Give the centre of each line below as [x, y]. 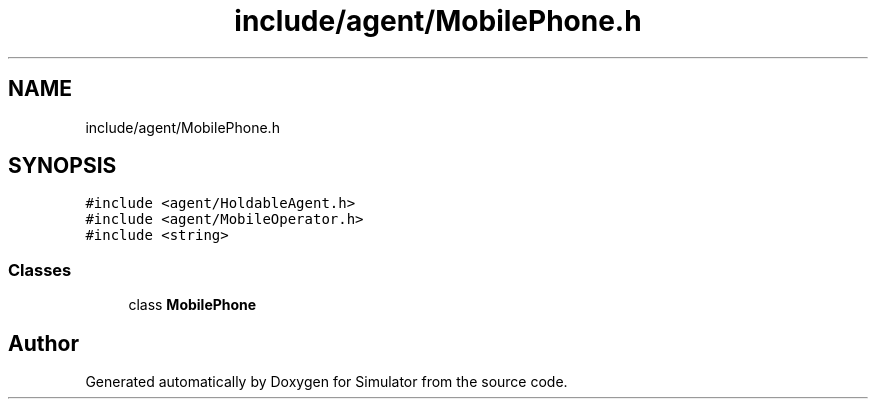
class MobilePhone [192, 305]
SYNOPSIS [62, 166]
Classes [40, 269]
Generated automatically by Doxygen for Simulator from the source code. [326, 382]
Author [43, 343]
